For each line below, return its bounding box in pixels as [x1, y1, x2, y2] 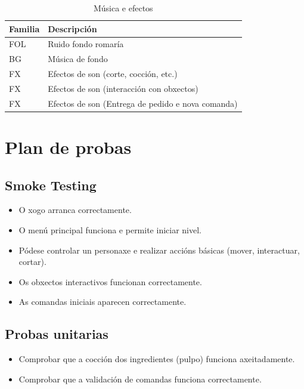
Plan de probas [5, 135, 132, 159]
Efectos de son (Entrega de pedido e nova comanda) [48, 97, 238, 109]
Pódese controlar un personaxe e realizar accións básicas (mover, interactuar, [18, 243, 300, 256]
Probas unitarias [5, 325, 108, 343]
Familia [9, 22, 40, 35]
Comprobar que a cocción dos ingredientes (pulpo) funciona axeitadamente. [18, 353, 295, 365]
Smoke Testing [5, 175, 97, 194]
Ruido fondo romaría [48, 38, 124, 50]
